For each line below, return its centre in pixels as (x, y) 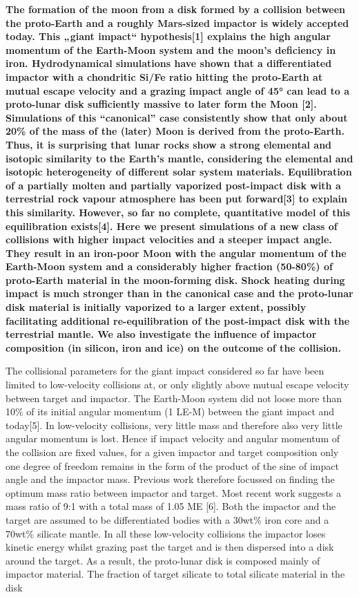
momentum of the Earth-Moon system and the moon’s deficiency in (171, 49)
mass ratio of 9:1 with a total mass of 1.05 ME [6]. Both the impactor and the (171, 506)
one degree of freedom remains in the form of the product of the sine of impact (172, 465)
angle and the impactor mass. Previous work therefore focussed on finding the (170, 479)
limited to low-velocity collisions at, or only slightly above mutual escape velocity (177, 385)
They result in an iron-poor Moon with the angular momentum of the (176, 253)
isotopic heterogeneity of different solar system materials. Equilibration (179, 172)
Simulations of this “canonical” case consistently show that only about (177, 117)
